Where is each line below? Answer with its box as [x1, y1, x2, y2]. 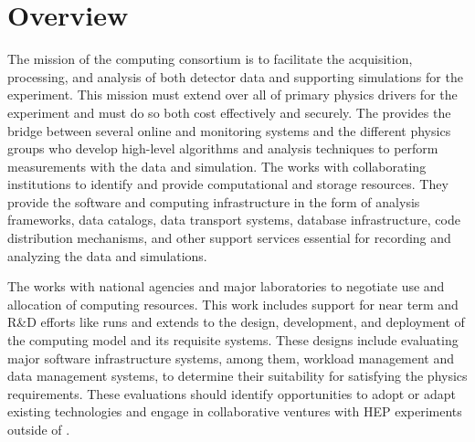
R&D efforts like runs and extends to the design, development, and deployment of [7, 312, 465, 331]
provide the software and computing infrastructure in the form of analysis [7, 192, 420, 211]
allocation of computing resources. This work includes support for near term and [7, 294, 459, 313]
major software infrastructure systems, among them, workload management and [7, 348, 455, 367]
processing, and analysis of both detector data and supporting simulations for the [7, 67, 463, 86]
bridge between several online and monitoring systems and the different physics [7, 121, 451, 140]
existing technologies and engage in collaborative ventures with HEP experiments [7, 402, 462, 421]
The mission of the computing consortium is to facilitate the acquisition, [7, 49, 413, 68]
